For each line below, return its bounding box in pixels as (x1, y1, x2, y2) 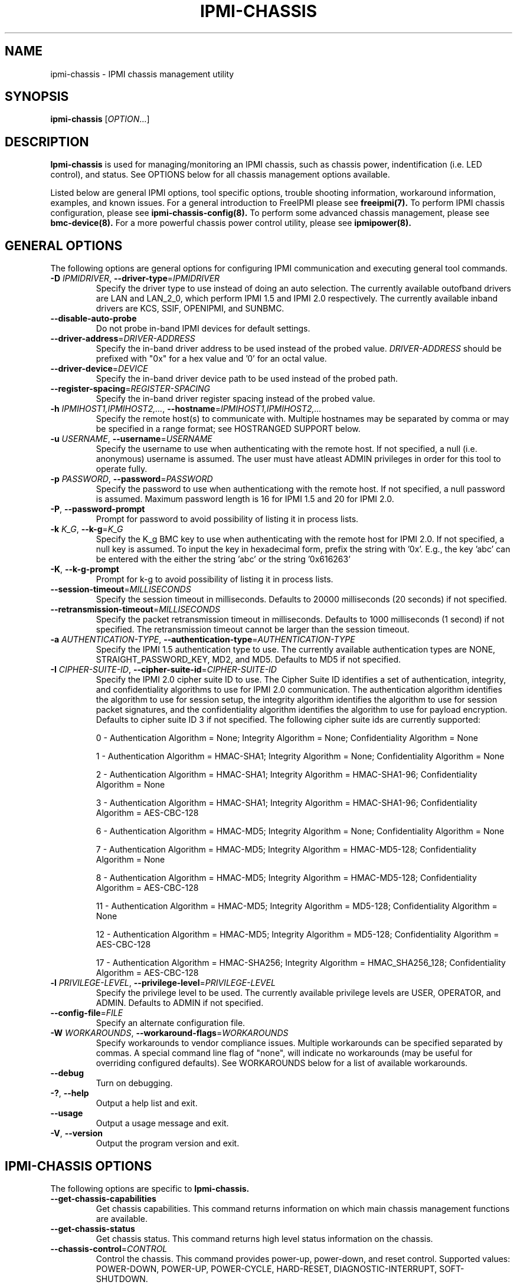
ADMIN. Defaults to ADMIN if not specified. (96, 998, 264, 1008)
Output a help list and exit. (96, 1098, 198, 1109)
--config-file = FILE (50, 1008, 123, 1018)
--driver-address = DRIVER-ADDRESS (50, 333, 195, 344)
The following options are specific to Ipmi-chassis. (50, 1183, 250, 1194)
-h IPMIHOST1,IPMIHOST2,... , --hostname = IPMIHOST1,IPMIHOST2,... (50, 404, 322, 414)
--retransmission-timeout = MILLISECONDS (50, 604, 221, 615)
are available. (96, 1213, 148, 1224)
